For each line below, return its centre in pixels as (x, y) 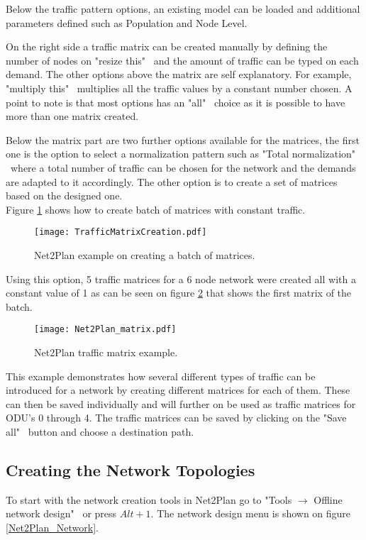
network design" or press (61, 513)
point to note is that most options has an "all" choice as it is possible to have (176, 102)
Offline (328, 499)
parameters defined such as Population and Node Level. (127, 22)
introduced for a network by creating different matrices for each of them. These (178, 390)
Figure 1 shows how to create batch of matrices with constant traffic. (156, 209)
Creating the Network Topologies (131, 469)
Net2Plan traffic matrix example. (106, 352)
